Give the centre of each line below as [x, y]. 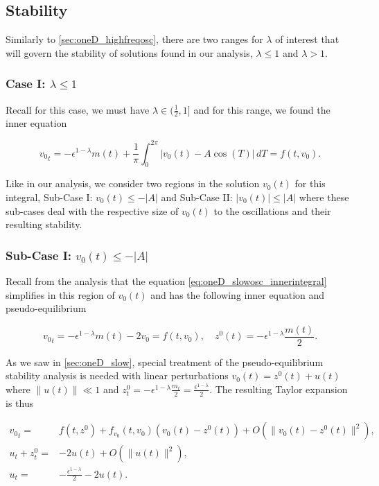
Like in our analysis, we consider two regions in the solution [133, 183]
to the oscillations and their [272, 210]
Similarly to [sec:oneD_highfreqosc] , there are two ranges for [134, 39]
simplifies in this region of [60, 294]
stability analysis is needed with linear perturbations [117, 375]
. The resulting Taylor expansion [279, 389]
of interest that [307, 39]
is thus [20, 402]
